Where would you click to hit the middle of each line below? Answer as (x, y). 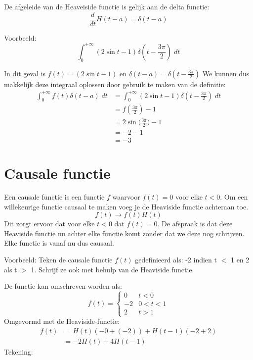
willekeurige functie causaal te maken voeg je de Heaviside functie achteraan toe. (126, 206)
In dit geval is (25, 73)
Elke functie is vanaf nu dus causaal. (59, 243)
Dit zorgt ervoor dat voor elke (49, 224)
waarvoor (126, 197)
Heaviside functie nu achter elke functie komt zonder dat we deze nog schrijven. (124, 233)
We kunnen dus (226, 73)
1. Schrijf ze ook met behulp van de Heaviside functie (111, 269)
